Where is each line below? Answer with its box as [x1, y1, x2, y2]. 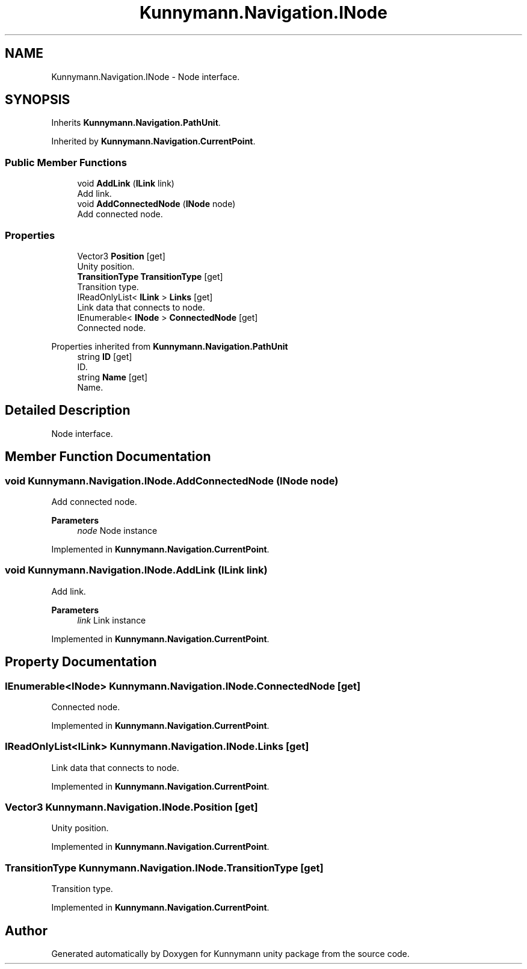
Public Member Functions [5, 156, 127, 169]
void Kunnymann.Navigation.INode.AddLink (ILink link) [5, 564, 268, 577]
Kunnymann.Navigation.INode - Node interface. [51, 71, 240, 82]
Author [5, 923, 48, 938]
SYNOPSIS [5, 92, 70, 108]
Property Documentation [5, 654, 157, 670]
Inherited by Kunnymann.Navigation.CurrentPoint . [51, 136, 256, 147]
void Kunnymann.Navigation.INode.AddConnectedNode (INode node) [5, 474, 339, 487]
